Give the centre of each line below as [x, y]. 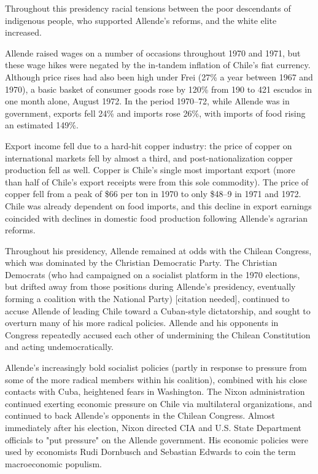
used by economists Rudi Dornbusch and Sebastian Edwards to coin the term [150, 452]
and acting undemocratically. [60, 347]
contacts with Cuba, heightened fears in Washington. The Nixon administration [155, 391]
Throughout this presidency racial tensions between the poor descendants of [148, 8]
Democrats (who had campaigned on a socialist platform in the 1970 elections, [153, 274]
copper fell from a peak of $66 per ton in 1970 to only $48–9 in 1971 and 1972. [153, 194]
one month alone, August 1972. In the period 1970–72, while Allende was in [147, 101]
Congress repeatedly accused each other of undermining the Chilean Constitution [158, 334]
